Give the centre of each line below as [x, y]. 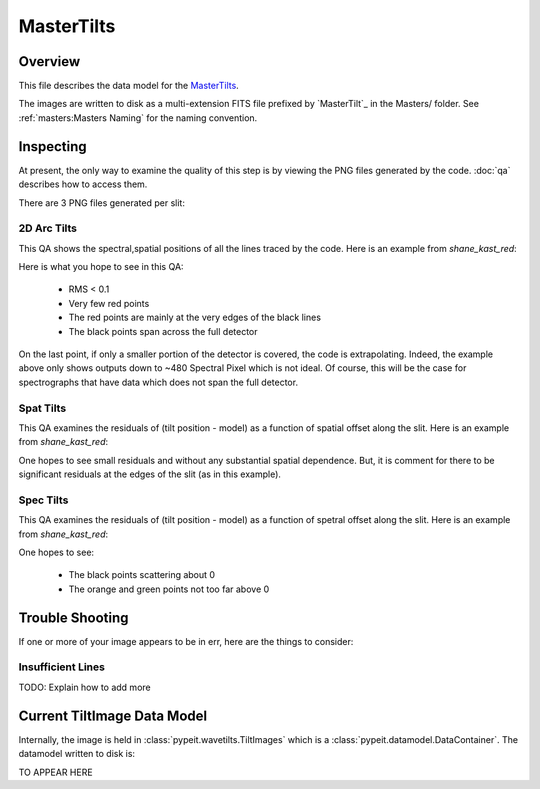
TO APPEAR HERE [56, 772]
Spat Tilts [42, 408]
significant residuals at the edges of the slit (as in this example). [150, 474]
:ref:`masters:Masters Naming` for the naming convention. [138, 117]
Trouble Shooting [73, 617]
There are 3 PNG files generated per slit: [101, 202]
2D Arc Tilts [48, 228]
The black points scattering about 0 [141, 575]
